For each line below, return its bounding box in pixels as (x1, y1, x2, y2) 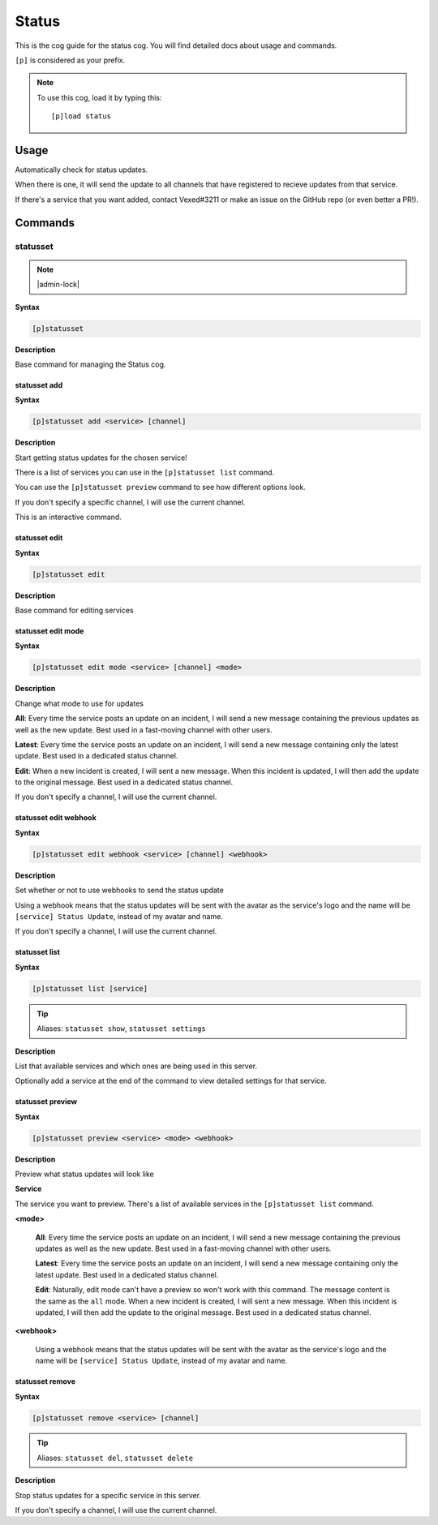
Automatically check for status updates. (15, 165, 148, 174)
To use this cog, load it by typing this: (36, 92, 162, 102)
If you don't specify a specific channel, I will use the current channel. (15, 497, 246, 507)
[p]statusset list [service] (32, 984, 148, 993)
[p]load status (51, 112, 112, 121)
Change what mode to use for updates (15, 698, 144, 708)
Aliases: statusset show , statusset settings (36, 1024, 206, 1033)
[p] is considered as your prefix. (15, 55, 126, 65)
